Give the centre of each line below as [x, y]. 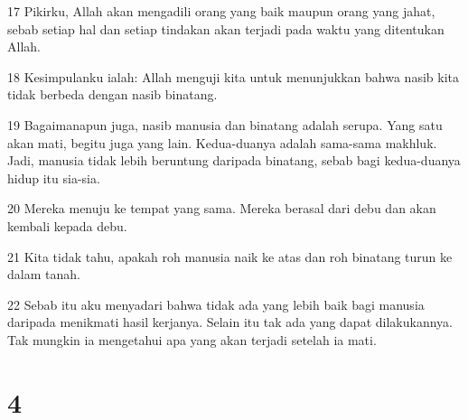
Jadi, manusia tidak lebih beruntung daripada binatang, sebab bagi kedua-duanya [234, 160]
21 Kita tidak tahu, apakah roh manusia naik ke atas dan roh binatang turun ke [230, 256]
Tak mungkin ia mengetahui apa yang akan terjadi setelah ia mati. [192, 339]
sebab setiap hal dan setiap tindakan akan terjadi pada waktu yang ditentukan [226, 28]
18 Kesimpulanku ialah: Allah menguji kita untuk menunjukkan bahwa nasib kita [233, 76]
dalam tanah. [44, 274]
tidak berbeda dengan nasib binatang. [112, 94]
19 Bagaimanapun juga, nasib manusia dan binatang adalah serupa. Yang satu [225, 124]
